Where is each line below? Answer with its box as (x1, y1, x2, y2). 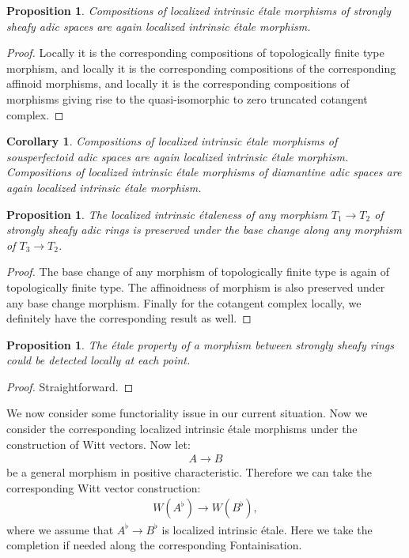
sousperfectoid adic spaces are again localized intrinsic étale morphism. (6, 148, 349, 164)
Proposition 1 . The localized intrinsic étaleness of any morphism (6, 205, 328, 222)
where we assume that (6, 521, 114, 537)
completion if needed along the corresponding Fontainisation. (6, 537, 302, 553)
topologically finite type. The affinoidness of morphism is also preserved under (6, 278, 385, 295)
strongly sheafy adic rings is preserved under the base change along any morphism (6, 221, 402, 238)
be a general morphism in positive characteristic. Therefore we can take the (6, 464, 373, 481)
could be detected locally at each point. (6, 352, 191, 368)
